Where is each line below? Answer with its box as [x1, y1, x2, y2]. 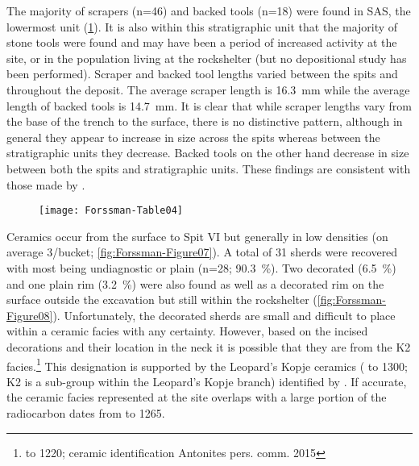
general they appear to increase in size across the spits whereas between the [6, 128, 380, 145]
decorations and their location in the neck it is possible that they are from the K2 [6, 338, 411, 355]
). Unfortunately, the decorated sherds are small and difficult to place [52, 306, 396, 323]
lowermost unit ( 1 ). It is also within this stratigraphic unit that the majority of [6, 18, 398, 35]
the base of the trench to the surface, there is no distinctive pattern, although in [6, 113, 403, 130]
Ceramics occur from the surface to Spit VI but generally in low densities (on [6, 227, 388, 244]
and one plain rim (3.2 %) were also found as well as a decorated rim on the [6, 275, 384, 292]
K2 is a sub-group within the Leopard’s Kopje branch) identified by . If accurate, [6, 372, 407, 389]
